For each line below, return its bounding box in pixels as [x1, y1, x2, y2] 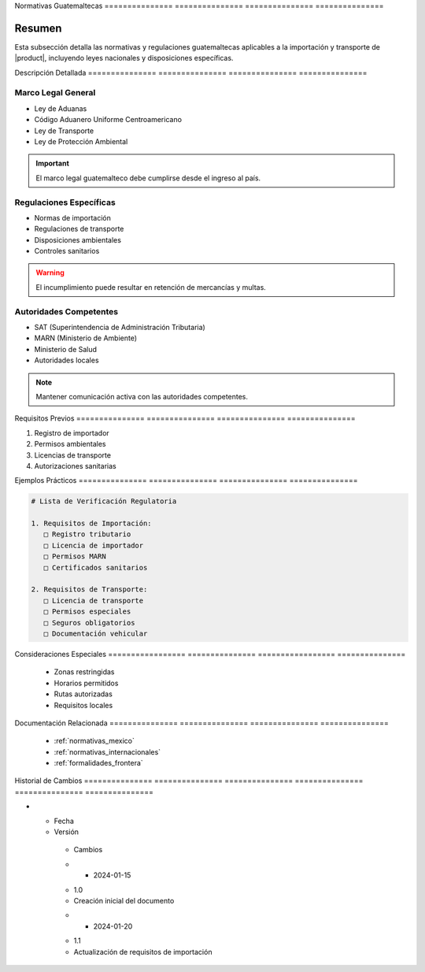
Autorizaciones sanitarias [34, 461, 117, 470]
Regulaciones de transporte [34, 224, 124, 234]
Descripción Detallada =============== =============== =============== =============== [14, 68, 368, 77]
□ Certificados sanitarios [43, 563, 148, 572]
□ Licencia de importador [43, 540, 144, 550]
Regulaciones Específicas [14, 197, 116, 208]
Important [35, 158, 70, 169]
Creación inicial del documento [73, 896, 175, 905]
